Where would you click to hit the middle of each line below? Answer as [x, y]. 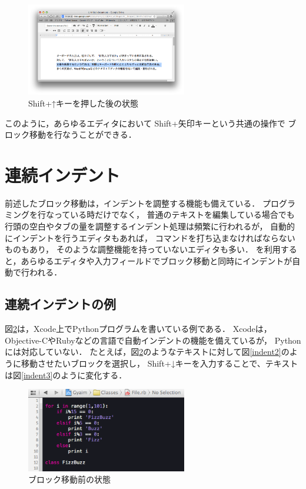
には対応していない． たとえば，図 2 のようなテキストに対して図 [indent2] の [147, 352]
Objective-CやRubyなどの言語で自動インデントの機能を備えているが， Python [153, 340]
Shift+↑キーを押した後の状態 [84, 103]
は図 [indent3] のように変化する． [66, 375]
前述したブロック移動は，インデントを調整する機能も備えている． [132, 203]
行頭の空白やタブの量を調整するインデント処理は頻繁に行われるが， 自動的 [150, 226]
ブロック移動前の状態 [69, 479]
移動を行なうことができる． [83, 134]
